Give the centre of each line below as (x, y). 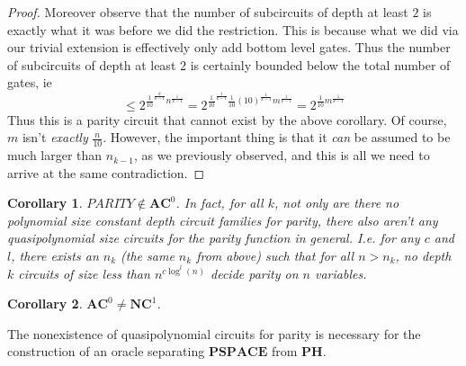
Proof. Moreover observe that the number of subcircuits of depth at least (208, 12)
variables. (341, 273)
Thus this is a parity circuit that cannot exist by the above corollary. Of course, (227, 119)
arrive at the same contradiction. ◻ (106, 172)
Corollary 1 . (45, 203)
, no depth (423, 256)
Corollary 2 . (45, 304)
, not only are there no (337, 203)
